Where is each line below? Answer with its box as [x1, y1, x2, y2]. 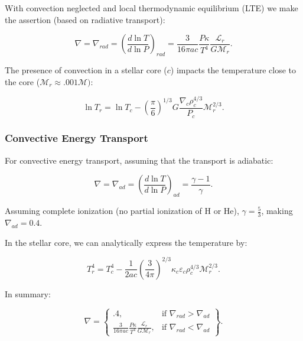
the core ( [5, 75, 40, 87]
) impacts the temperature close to [170, 63, 296, 76]
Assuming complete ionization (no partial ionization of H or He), [5, 204, 239, 217]
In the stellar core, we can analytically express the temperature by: [5, 236, 247, 248]
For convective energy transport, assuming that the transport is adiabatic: [5, 154, 273, 166]
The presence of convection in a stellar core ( [5, 63, 167, 76]
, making [261, 204, 293, 217]
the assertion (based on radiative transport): [5, 13, 165, 25]
